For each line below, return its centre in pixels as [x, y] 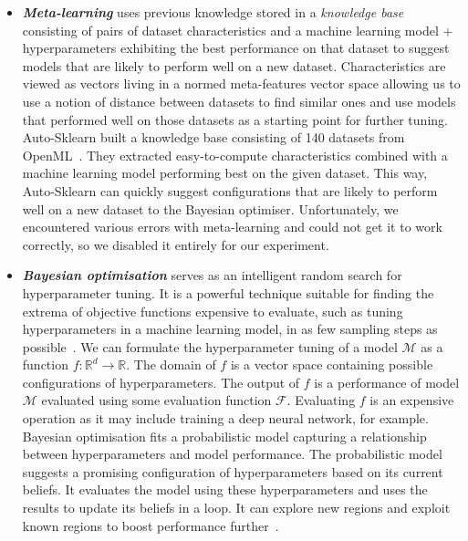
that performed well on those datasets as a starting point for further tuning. [235, 119]
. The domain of [171, 364]
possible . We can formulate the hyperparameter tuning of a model [210, 346]
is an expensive [412, 400]
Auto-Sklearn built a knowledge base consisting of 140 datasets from [213, 137]
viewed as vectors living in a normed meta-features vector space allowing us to [241, 83]
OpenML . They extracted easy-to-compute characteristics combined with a [235, 155]
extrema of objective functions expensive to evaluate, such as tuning [213, 311]
